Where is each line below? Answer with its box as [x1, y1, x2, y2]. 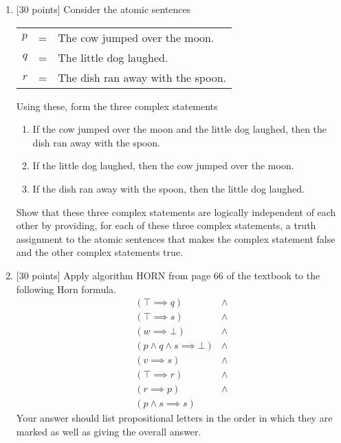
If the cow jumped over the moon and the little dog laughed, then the [32, 122, 327, 136]
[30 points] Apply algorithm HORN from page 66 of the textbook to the [16, 268, 320, 282]
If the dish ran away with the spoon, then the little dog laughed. [32, 181, 305, 195]
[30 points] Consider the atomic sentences [16, 2, 191, 16]
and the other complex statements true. [16, 245, 183, 259]
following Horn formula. [16, 281, 116, 296]
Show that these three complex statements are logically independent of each [16, 204, 336, 219]
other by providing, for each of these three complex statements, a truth [16, 218, 316, 233]
